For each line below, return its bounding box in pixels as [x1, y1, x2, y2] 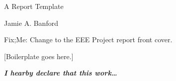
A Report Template [4, 1, 64, 11]
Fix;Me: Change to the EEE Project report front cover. [4, 34, 173, 45]
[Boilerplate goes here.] [4, 51, 74, 61]
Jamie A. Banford [4, 17, 58, 28]
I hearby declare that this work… [4, 68, 117, 78]
